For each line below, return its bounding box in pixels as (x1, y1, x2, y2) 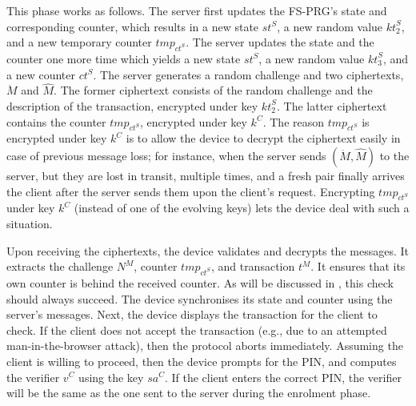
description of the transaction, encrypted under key (6, 97, 258, 114)
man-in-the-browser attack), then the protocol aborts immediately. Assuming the (6, 337, 403, 354)
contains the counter (6, 113, 106, 130)
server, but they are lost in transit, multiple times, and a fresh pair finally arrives (6, 167, 405, 183)
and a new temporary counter (6, 34, 152, 50)
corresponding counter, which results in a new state (6, 18, 259, 34)
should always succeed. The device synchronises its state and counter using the (6, 290, 393, 307)
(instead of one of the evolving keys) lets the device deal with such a (74, 199, 410, 216)
